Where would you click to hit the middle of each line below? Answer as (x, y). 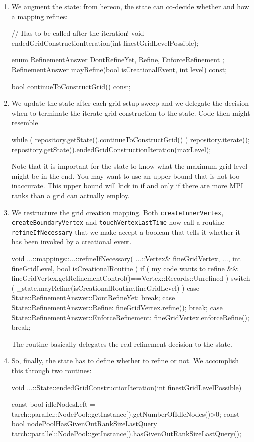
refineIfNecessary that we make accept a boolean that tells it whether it (126, 231)
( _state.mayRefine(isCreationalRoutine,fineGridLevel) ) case (106, 287)
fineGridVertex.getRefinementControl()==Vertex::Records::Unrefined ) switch (131, 278)
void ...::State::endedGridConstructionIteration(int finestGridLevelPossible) (127, 387)
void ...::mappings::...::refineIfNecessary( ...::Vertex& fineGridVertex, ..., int (126, 258)
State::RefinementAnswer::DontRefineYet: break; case (93, 297)
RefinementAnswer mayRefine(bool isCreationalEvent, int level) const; (119, 69)
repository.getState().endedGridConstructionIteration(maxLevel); (111, 149)
